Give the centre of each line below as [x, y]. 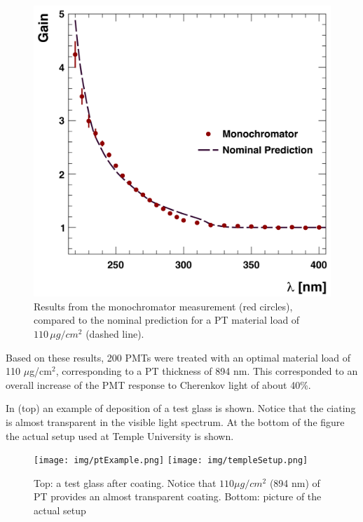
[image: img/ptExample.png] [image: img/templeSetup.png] [171, 461]
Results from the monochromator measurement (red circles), [163, 306]
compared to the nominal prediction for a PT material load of [167, 320]
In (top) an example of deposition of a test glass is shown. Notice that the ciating [181, 408]
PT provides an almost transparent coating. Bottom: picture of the [178, 496]
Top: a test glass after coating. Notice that [125, 482]
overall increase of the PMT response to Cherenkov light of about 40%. [158, 384]
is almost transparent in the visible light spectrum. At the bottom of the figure [175, 422]
